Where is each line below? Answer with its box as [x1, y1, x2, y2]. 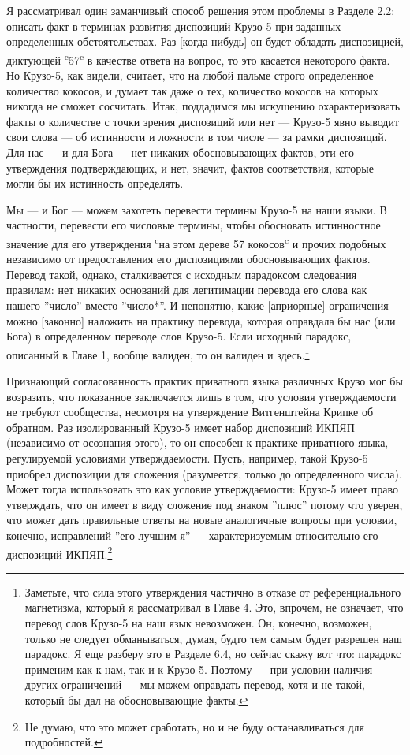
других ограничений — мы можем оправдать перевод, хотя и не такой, [24, 676, 365, 693]
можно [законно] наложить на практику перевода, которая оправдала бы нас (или [6, 312, 396, 329]
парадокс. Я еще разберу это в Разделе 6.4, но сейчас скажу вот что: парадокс [24, 645, 401, 662]
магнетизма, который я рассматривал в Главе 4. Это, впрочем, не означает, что [24, 599, 404, 616]
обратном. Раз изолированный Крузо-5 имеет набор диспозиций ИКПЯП [6, 418, 355, 435]
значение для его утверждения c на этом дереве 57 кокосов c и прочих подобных [6, 232, 386, 251]
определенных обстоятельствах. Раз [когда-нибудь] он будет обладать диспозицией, [6, 33, 404, 50]
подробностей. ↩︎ [24, 734, 103, 750]
